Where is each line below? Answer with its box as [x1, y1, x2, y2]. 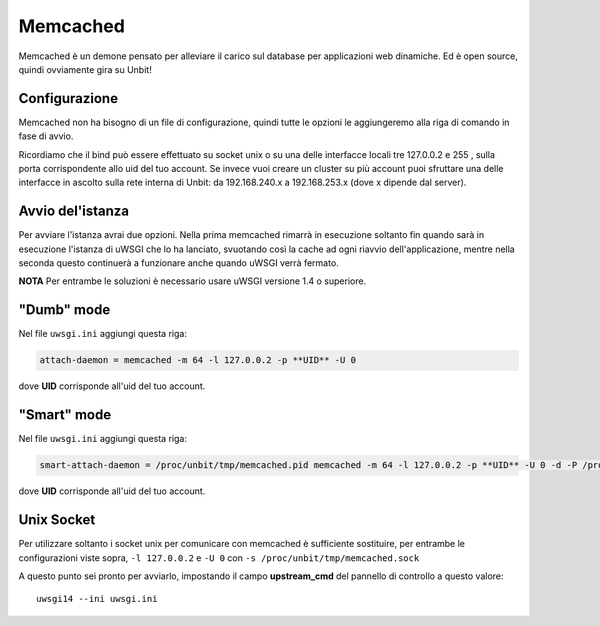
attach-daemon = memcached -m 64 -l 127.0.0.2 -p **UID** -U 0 [39, 355, 357, 366]
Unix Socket [18, 511, 96, 529]
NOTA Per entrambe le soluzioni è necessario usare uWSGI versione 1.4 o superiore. [18, 275, 367, 287]
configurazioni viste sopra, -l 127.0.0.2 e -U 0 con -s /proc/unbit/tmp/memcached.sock [18, 551, 420, 564]
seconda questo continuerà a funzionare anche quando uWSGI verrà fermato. [18, 257, 339, 269]
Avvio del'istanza [18, 203, 130, 220]
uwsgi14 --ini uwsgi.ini [36, 593, 158, 605]
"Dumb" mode [18, 301, 111, 319]
